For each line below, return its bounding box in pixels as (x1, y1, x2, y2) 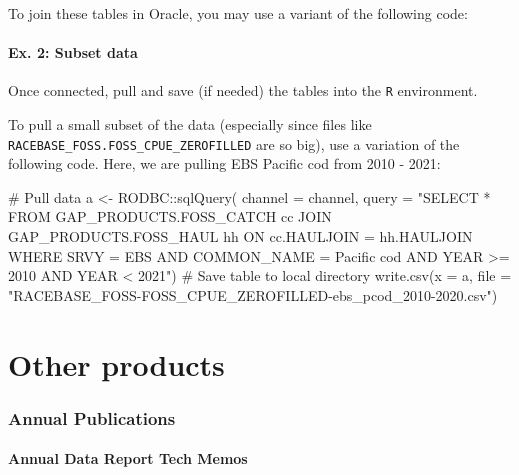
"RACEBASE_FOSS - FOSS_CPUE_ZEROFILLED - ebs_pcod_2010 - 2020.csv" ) (8, 284, 498, 305)
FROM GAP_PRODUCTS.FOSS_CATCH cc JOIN (8, 206, 332, 227)
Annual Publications (8, 405, 176, 430)
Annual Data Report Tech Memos (8, 448, 248, 469)
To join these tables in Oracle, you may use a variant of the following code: (8, 3, 468, 23)
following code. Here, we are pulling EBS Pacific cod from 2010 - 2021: (8, 153, 441, 174)
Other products (8, 343, 225, 384)
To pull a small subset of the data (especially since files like (8, 114, 372, 135)
